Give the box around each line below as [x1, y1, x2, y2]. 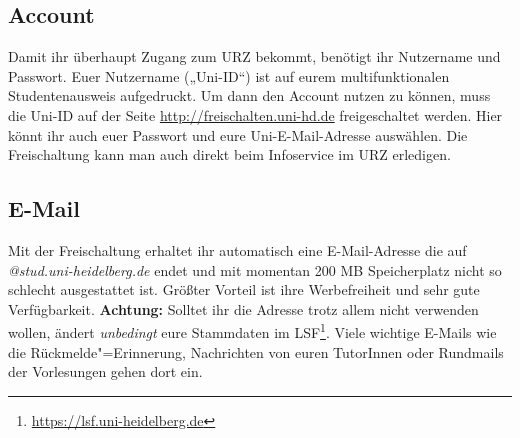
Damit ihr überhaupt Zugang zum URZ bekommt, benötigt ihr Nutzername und [8, 46, 501, 67]
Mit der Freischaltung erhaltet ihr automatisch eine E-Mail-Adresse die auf [8, 239, 467, 260]
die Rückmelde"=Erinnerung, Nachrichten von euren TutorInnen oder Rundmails [8, 341, 504, 362]
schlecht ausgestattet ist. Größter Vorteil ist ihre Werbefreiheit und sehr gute [8, 279, 480, 300]
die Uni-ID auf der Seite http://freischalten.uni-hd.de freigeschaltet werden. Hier [8, 104, 503, 125]
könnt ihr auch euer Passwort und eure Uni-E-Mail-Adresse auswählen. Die [8, 124, 468, 145]
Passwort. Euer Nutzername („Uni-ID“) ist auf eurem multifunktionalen [8, 65, 450, 86]
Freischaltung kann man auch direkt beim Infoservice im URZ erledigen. [8, 144, 451, 165]
